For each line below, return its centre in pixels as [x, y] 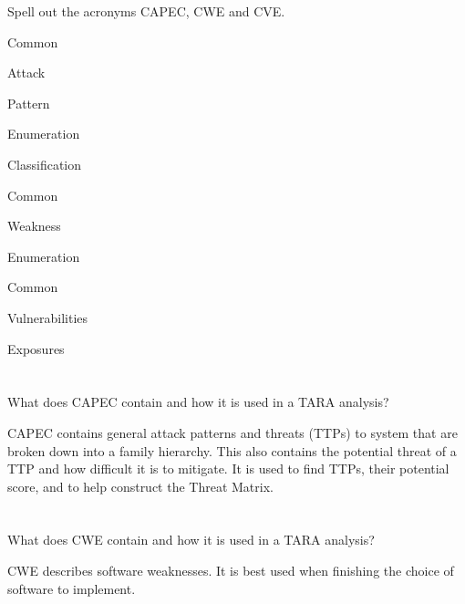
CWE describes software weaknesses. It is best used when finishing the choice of [231, 571]
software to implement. [72, 588]
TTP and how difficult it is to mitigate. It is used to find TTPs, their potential [228, 469]
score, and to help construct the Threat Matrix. [140, 486]
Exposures [36, 348]
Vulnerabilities [48, 317]
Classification [45, 164]
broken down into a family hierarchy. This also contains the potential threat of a [232, 450]
